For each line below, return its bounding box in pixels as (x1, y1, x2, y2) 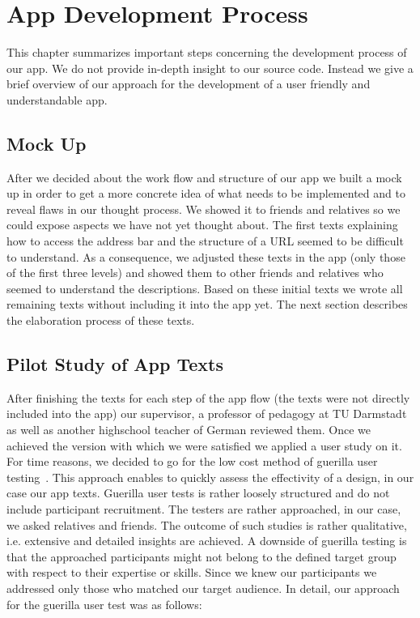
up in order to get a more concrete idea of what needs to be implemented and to (6, 185, 405, 202)
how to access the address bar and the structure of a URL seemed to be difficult (6, 232, 404, 249)
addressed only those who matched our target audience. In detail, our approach (6, 579, 400, 596)
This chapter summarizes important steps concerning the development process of (6, 44, 407, 61)
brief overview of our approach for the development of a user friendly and (6, 75, 371, 92)
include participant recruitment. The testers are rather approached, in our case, (6, 501, 401, 517)
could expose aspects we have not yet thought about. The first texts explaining (6, 216, 398, 233)
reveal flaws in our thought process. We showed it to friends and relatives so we (6, 200, 401, 217)
